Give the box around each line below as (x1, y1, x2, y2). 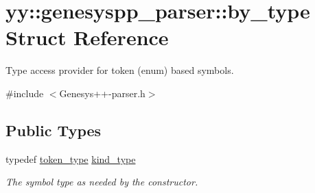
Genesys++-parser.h (59, 86, 145, 100)
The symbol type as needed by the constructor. (5, 175, 198, 189)
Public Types (5, 119, 102, 140)
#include (5, 86, 44, 100)
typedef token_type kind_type (5, 151, 136, 166)
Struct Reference (5, 23, 169, 51)
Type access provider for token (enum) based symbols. (5, 63, 234, 77)
